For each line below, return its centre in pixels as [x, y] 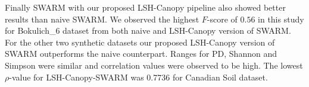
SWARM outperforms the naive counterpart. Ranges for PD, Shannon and [141, 54]
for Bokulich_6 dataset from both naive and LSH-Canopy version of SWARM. [148, 30]
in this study [281, 19]
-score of [222, 19]
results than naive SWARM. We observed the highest [102, 19]
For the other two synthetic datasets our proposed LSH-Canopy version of [140, 42]
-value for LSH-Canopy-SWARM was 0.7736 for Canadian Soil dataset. [138, 77]
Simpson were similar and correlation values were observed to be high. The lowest [154, 65]
